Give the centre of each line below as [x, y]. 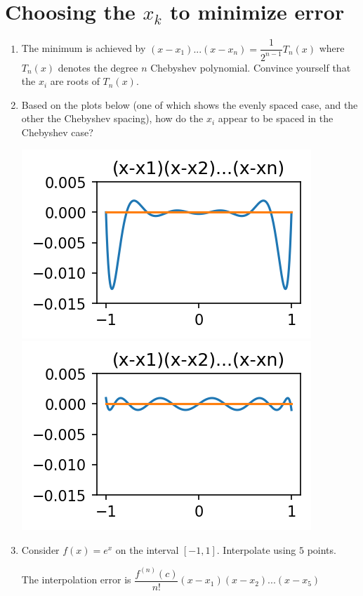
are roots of [75, 81]
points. [322, 549]
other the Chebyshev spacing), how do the [112, 118]
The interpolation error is [76, 580]
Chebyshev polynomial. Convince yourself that [251, 67]
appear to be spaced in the [276, 118]
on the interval [147, 549]
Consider [40, 549]
